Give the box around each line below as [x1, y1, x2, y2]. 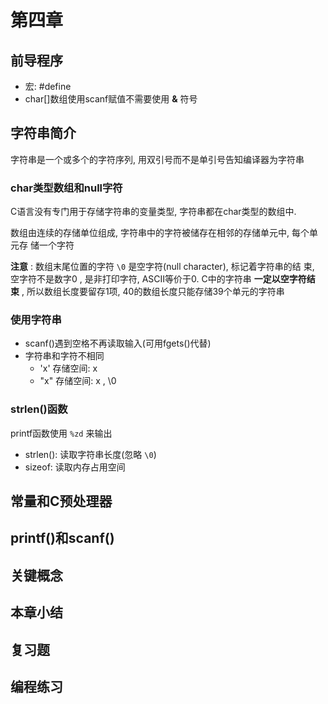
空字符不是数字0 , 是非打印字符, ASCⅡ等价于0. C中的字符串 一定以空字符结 [10, 273, 316, 285]
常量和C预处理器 [10, 493, 113, 510]
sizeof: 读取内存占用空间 [24, 461, 126, 473]
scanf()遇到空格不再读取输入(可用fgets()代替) [24, 337, 212, 350]
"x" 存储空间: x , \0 [39, 375, 117, 387]
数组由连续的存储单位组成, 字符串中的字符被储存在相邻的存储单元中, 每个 [10, 227, 310, 239]
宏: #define [24, 81, 72, 92]
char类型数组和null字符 [10, 181, 123, 195]
